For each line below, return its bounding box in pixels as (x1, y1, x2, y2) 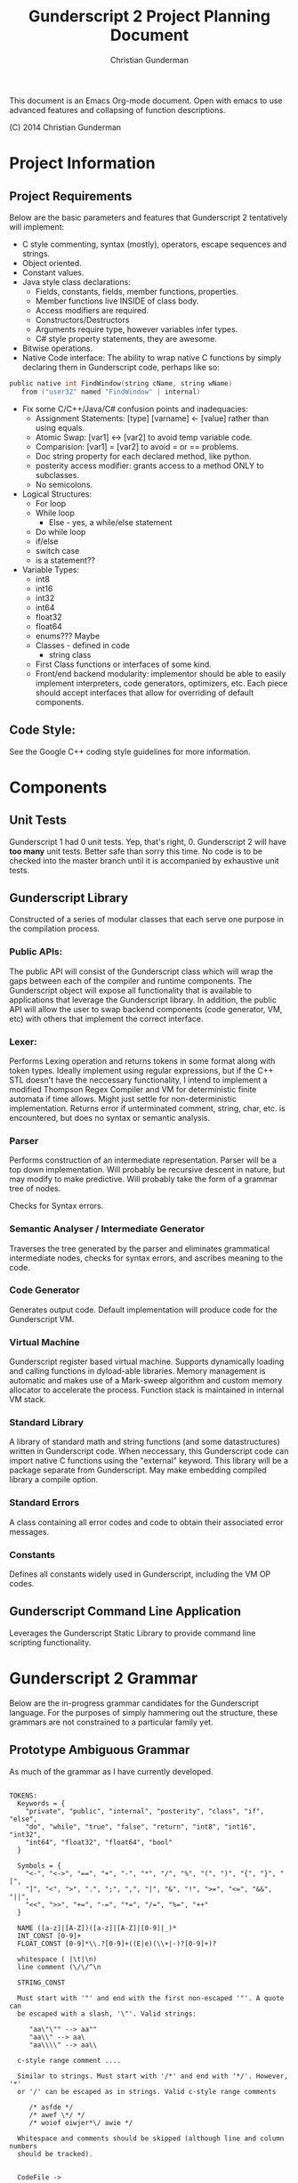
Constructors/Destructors (35, 314, 130, 325)
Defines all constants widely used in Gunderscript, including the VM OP (9, 1569, 271, 1579)
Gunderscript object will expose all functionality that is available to (9, 985, 252, 995)
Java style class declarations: (21, 276, 131, 287)
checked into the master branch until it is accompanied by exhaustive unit (9, 855, 279, 865)
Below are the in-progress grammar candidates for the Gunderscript (9, 1698, 260, 1708)
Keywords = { (17, 1798, 66, 1808)
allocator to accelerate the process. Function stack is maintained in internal (9, 1384, 285, 1395)
